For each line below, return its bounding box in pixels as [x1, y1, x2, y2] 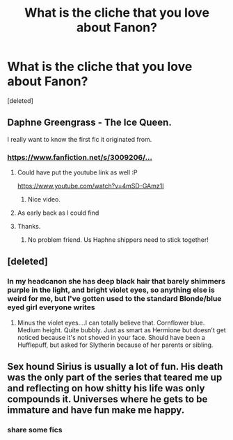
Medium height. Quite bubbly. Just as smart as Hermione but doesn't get [17, 325, 226, 334]
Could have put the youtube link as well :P [17, 168, 138, 177]
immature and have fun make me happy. [7, 405, 185, 416]
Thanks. [17, 222, 41, 231]
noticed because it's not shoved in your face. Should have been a [17, 333, 205, 341]
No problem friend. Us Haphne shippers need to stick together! [27, 236, 209, 244]
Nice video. [27, 195, 61, 204]
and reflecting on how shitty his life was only [7, 382, 205, 394]
